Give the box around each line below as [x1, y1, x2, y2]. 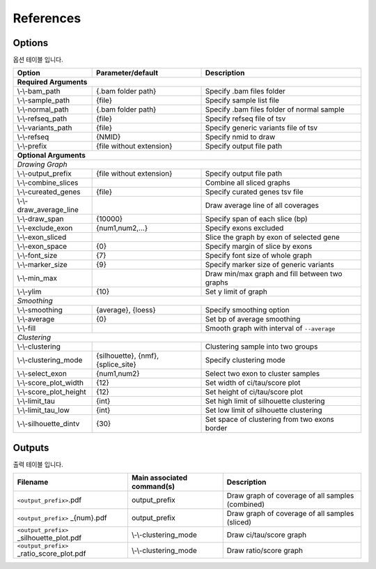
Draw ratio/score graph [226, 545, 303, 555]
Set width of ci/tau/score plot [205, 378, 301, 388]
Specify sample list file [205, 96, 280, 105]
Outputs [13, 441, 49, 453]
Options [13, 37, 49, 49]
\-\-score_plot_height [17, 387, 86, 397]
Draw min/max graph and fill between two [205, 269, 343, 279]
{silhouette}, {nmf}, [96, 351, 159, 361]
